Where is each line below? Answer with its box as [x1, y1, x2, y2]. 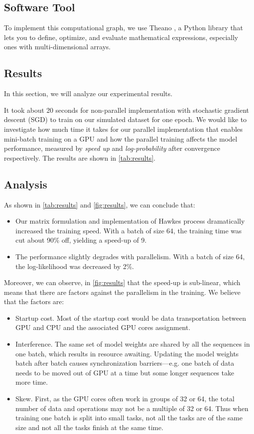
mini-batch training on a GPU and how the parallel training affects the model [4, 133, 237, 144]
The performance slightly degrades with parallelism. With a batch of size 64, [15, 251, 245, 261]
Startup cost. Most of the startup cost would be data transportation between [15, 312, 246, 323]
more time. [15, 377, 48, 387]
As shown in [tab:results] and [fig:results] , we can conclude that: [4, 199, 195, 209]
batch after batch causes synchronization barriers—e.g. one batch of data [15, 358, 234, 368]
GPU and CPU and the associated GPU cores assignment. [15, 322, 190, 332]
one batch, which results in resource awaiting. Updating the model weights [15, 348, 239, 358]
